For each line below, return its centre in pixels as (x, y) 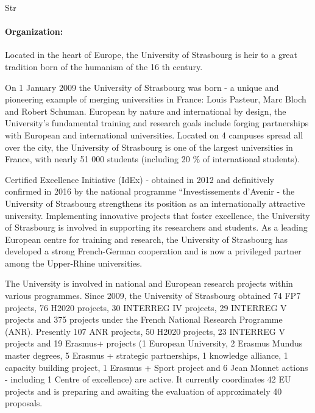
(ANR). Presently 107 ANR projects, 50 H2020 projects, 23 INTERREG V (145, 331)
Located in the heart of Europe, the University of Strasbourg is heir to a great (151, 55)
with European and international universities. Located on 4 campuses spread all (154, 135)
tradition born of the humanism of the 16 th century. (104, 66)
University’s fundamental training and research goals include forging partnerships (157, 123)
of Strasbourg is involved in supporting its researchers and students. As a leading (156, 227)
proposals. (24, 403)
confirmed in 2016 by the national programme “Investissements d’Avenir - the (150, 191)
